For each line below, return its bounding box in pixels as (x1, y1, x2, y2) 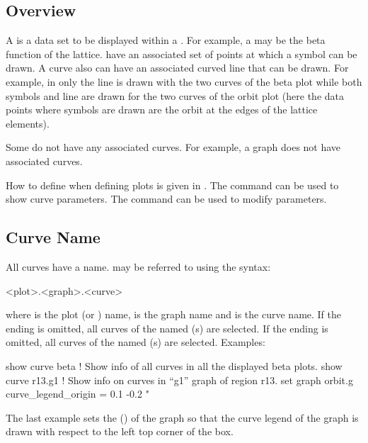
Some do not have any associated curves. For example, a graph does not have (6, 140, 341, 155)
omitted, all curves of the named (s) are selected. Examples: (6, 335, 265, 349)
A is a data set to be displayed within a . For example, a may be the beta (6, 33, 326, 47)
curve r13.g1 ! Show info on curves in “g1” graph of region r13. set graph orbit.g (6, 372, 353, 387)
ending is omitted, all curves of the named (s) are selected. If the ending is (6, 320, 328, 335)
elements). (6, 116, 50, 130)
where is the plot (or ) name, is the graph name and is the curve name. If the (6, 307, 342, 322)
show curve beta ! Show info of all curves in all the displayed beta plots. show (6, 358, 343, 373)
